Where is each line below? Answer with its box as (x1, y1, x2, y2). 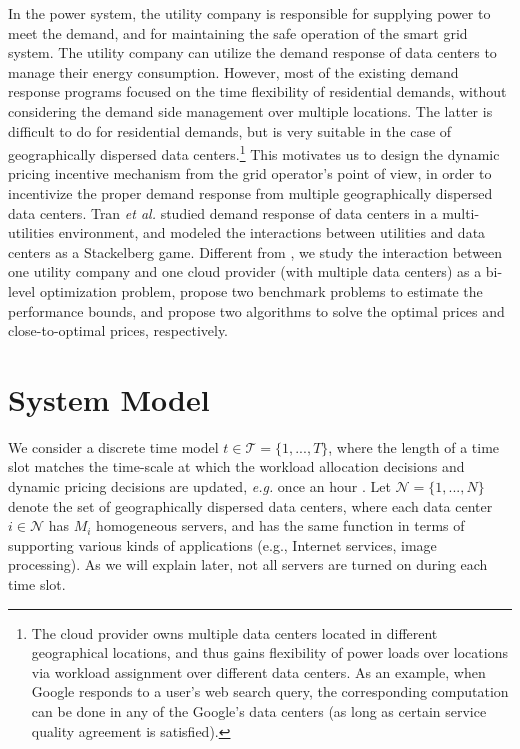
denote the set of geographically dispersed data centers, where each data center (8, 495, 493, 516)
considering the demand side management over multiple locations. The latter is (8, 100, 493, 121)
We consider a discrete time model (8, 436, 219, 457)
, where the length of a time (328, 436, 500, 457)
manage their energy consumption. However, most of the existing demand (8, 61, 459, 82)
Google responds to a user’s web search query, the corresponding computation (31, 681, 509, 702)
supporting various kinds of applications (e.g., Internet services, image (8, 534, 437, 555)
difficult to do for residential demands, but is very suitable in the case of (8, 120, 452, 141)
